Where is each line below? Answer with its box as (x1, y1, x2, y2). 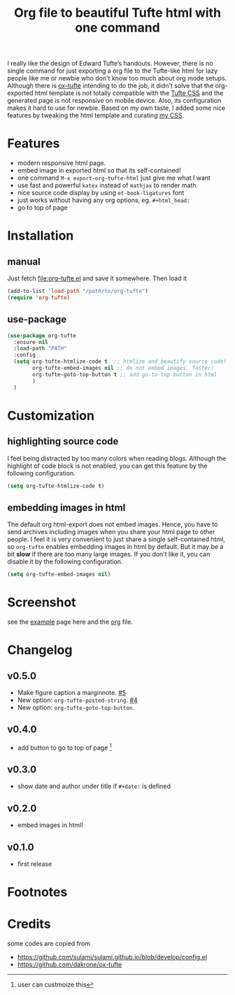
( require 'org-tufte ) (7, 294, 71, 301)
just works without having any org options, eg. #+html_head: (17, 196, 190, 204)
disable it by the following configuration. (7, 557, 123, 566)
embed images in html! (17, 821, 84, 829)
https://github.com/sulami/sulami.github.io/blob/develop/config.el (17, 953, 208, 961)
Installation (7, 228, 74, 244)
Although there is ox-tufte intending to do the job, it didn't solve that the (7, 82, 214, 90)
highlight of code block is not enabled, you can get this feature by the (7, 461, 208, 470)
